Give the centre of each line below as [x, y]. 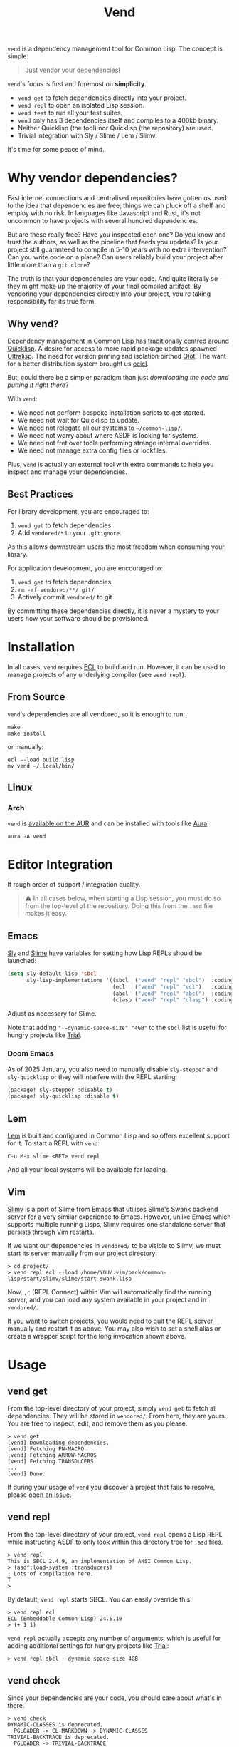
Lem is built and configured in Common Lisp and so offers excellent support [118, 1136]
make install [27, 733]
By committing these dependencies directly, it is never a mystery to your [113, 611]
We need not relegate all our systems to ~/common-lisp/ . [100, 428]
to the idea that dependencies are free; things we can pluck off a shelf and [117, 206]
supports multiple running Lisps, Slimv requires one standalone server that [116, 1224]
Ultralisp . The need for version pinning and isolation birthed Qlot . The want [117, 356]
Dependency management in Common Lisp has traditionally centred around [118, 341]
